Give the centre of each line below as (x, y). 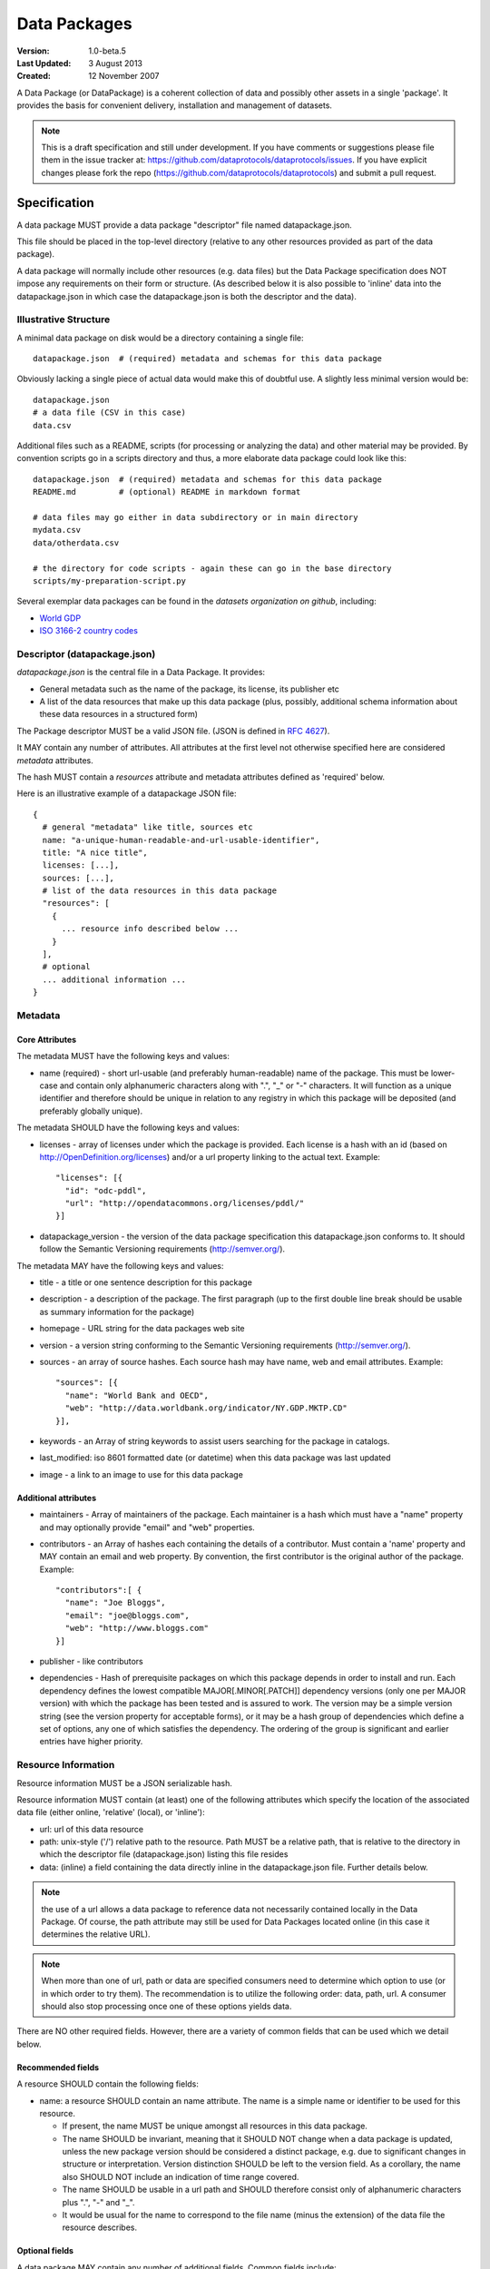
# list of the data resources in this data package (159, 891)
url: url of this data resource (92, 1829)
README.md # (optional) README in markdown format (167, 492)
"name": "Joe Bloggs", (115, 1603)
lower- (443, 1073)
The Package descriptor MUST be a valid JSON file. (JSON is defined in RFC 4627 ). (173, 731)
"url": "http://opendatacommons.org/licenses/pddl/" (185, 1203)
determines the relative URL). (96, 1934)
